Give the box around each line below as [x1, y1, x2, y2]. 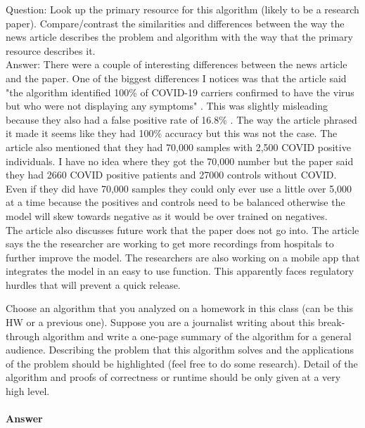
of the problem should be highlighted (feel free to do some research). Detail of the [6, 356, 358, 370]
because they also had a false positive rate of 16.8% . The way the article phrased [6, 112, 357, 127]
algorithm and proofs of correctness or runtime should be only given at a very [6, 370, 341, 384]
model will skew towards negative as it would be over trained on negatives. [6, 208, 328, 223]
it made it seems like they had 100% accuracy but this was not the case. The [6, 126, 338, 141]
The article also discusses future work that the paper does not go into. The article [6, 222, 359, 237]
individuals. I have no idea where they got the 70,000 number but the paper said [6, 153, 354, 168]
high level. [6, 384, 50, 398]
